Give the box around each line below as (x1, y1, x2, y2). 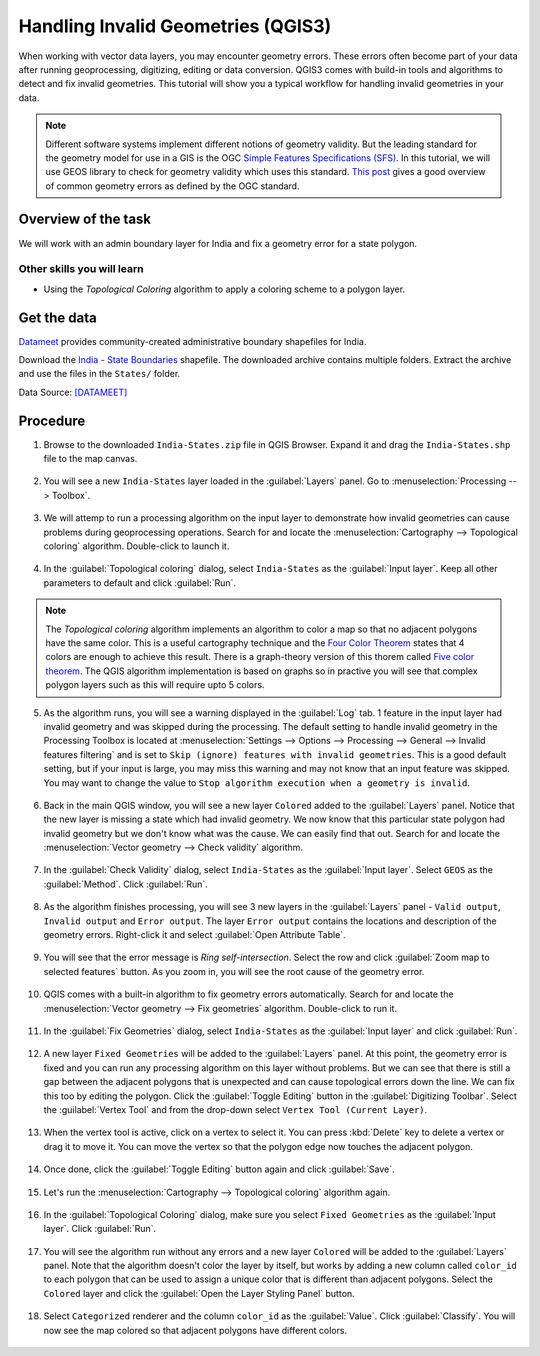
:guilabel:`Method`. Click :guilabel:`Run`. (43, 878, 209, 890)
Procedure (18, 412, 86, 429)
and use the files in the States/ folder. (18, 368, 181, 380)
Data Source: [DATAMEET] (18, 386, 128, 398)
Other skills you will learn (18, 262, 144, 276)
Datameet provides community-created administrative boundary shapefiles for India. (18, 335, 367, 347)
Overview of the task (18, 211, 152, 228)
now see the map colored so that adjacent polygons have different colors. (43, 1324, 348, 1336)
